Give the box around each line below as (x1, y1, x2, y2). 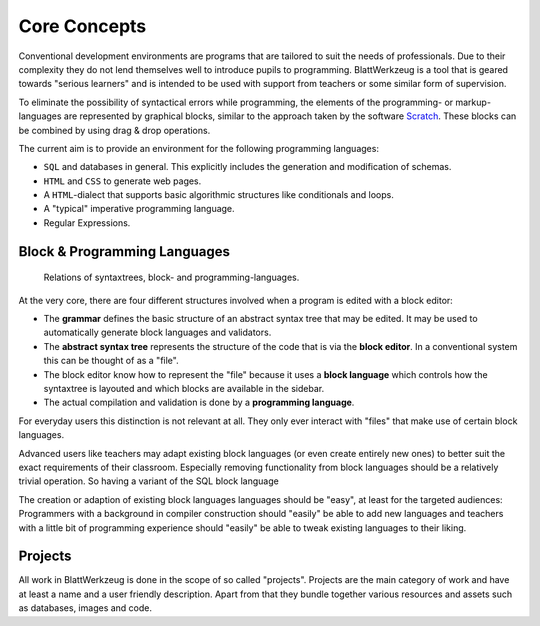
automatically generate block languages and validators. (43, 326, 272, 339)
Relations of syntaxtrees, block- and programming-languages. (43, 271, 300, 284)
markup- (455, 96, 492, 108)
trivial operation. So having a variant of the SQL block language (18, 475, 279, 487)
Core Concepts (18, 15, 147, 37)
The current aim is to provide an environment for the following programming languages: (18, 142, 380, 154)
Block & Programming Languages (18, 243, 230, 260)
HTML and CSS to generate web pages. (43, 175, 202, 187)
